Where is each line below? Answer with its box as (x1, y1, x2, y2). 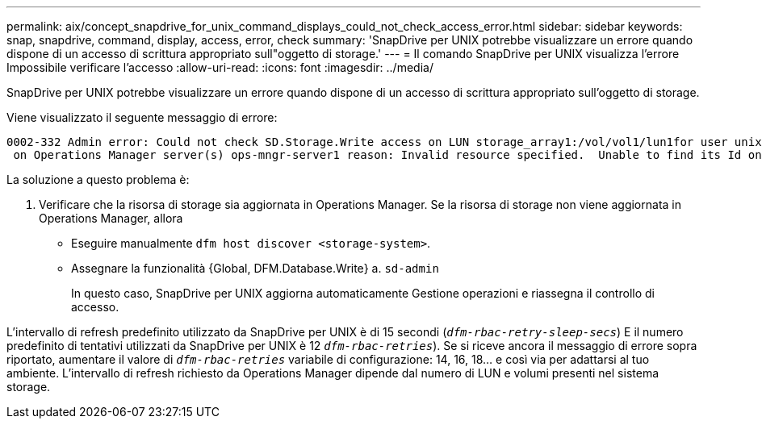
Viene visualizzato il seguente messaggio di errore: (6, 110, 278, 124)
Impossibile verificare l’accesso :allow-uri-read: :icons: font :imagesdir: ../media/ (6, 60, 433, 74)
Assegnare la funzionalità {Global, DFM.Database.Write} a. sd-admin (71, 261, 439, 275)
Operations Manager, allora (39, 211, 183, 225)
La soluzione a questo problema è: (6, 173, 190, 186)
